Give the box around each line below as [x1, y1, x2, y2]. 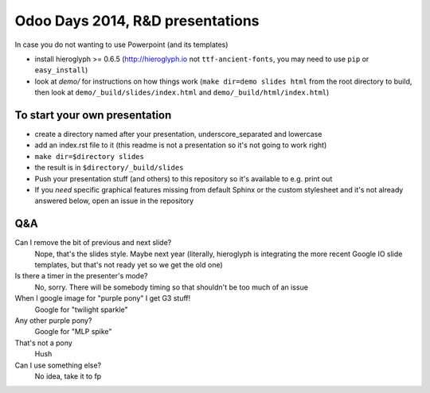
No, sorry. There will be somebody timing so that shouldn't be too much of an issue [34, 282, 308, 292]
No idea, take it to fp [34, 371, 102, 381]
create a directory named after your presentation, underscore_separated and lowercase [34, 130, 322, 139]
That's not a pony [14, 338, 73, 348]
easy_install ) [34, 65, 88, 75]
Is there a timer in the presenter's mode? [14, 271, 148, 281]
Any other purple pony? [14, 316, 92, 325]
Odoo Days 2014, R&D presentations [14, 12, 260, 29]
